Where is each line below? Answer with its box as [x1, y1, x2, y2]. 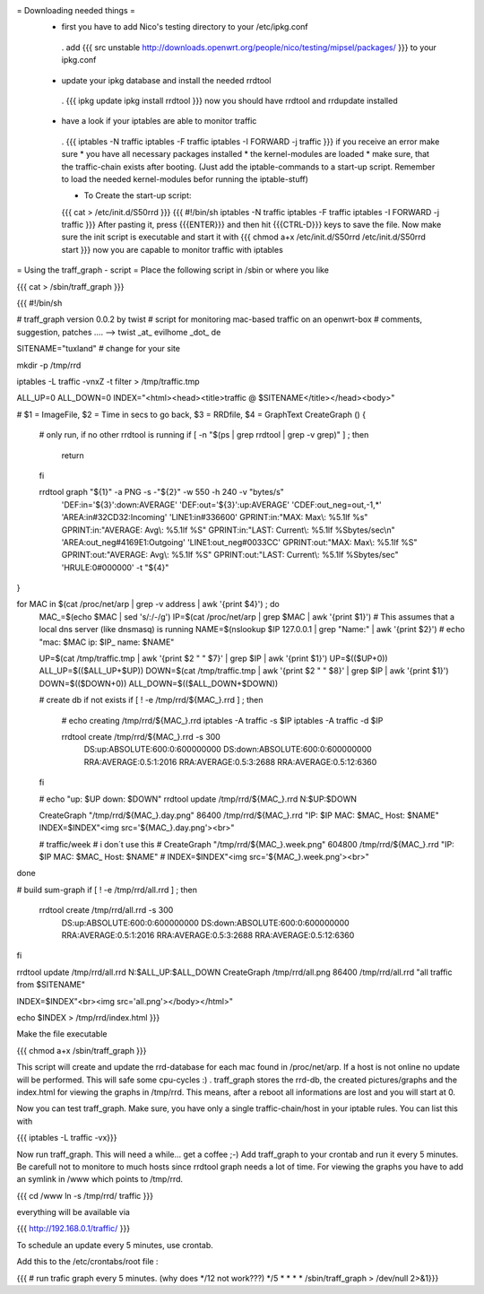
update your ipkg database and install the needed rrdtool [61, 74, 272, 85]
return [61, 449, 84, 461]
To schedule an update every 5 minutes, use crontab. [16, 1239, 214, 1250]
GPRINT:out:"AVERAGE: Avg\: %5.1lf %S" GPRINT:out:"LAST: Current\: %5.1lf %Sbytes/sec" [61, 550, 399, 560]
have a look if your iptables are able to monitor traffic [61, 116, 257, 126]
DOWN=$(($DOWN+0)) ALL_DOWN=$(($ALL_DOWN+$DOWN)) [39, 678, 279, 689]
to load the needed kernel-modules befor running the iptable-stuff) [61, 173, 309, 184]
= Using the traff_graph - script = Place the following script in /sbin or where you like [16, 265, 329, 275]
